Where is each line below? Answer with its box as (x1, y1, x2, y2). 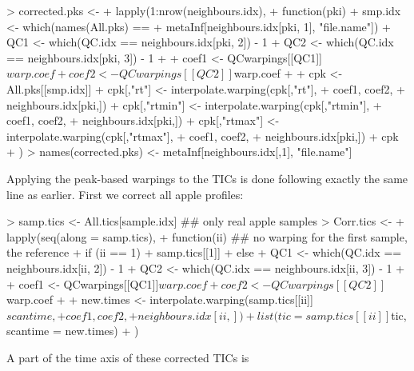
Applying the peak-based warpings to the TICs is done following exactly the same (6, 170, 408, 186)
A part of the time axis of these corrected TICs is (6, 349, 249, 365)
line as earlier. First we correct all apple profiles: (6, 185, 244, 202)
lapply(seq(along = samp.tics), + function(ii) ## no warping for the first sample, (6, 228, 408, 245)
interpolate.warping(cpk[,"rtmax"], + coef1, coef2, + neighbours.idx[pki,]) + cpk (6, 127, 399, 144)
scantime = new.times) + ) (6, 322, 139, 339)
